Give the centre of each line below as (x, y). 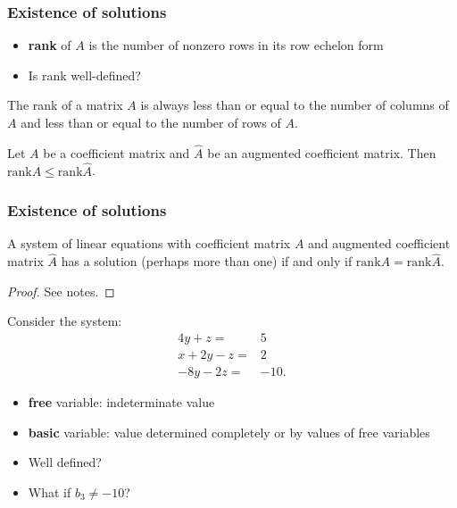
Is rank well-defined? (84, 75)
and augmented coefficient (379, 243)
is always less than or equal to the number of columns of (295, 105)
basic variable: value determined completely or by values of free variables (229, 432)
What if (50, 491)
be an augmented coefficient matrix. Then (322, 152)
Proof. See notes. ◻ (61, 291)
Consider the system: (65, 321)
